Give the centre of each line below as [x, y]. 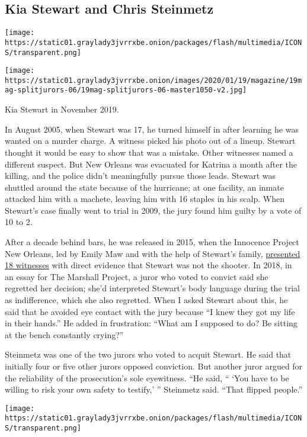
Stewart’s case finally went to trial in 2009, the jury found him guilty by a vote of [153, 210]
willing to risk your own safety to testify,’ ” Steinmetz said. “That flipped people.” [154, 389]
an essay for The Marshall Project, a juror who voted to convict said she [137, 276]
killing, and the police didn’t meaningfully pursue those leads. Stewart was [140, 176]
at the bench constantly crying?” [64, 334]
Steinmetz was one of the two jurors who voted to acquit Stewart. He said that [148, 354]
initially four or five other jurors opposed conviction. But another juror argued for [154, 366]
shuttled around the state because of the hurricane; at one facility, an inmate [144, 187]
